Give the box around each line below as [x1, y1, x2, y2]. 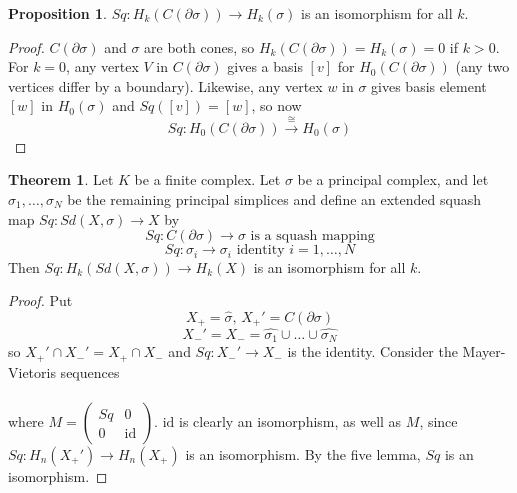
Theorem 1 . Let [8, 169, 114, 190]
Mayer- [462, 341, 506, 362]
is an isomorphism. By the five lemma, [185, 443, 421, 464]
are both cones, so [144, 36, 255, 57]
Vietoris [8, 361, 56, 382]
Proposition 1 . [8, 3, 107, 23]
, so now [251, 95, 302, 116]
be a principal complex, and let [297, 169, 489, 190]
